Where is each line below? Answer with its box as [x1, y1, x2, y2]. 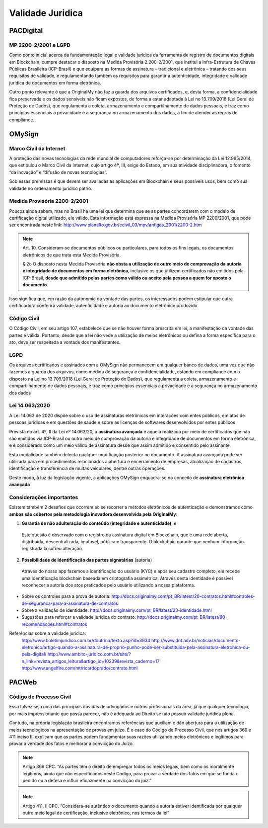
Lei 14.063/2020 [9, 402, 51, 409]
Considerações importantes [9, 494, 78, 501]
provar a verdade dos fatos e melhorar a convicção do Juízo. [9, 741, 134, 746]
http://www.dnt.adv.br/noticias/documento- [151, 637, 241, 643]
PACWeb [9, 678, 37, 687]
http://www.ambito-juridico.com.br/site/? [47, 651, 131, 657]
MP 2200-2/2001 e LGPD [9, 41, 70, 48]
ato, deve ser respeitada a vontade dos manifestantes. [9, 339, 121, 345]
